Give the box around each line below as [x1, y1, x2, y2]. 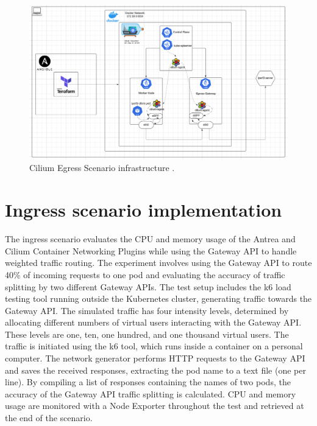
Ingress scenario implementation [5, 197, 282, 222]
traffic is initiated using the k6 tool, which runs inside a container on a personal [5, 340, 303, 352]
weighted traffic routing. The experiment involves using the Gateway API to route [5, 256, 312, 269]
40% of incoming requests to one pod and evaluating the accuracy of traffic [5, 268, 285, 281]
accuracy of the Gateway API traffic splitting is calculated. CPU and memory [5, 387, 296, 400]
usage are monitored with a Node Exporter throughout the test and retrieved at [5, 399, 304, 412]
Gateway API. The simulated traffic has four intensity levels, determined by [5, 304, 289, 316]
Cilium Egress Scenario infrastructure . [29, 161, 175, 174]
